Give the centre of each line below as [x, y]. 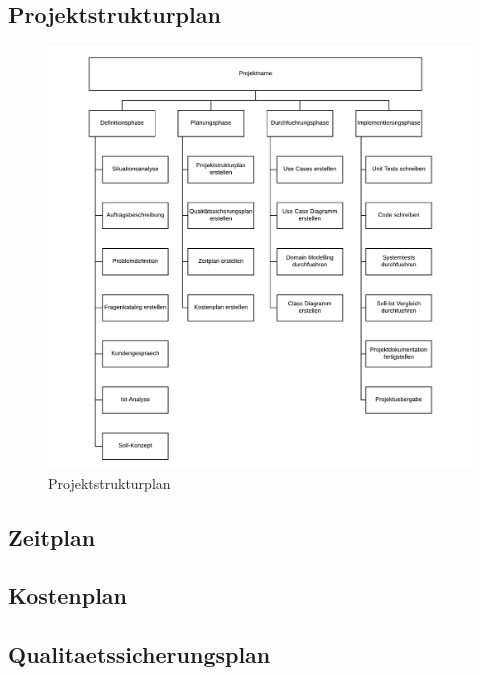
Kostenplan [68, 595]
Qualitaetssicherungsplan [139, 654]
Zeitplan [52, 536]
